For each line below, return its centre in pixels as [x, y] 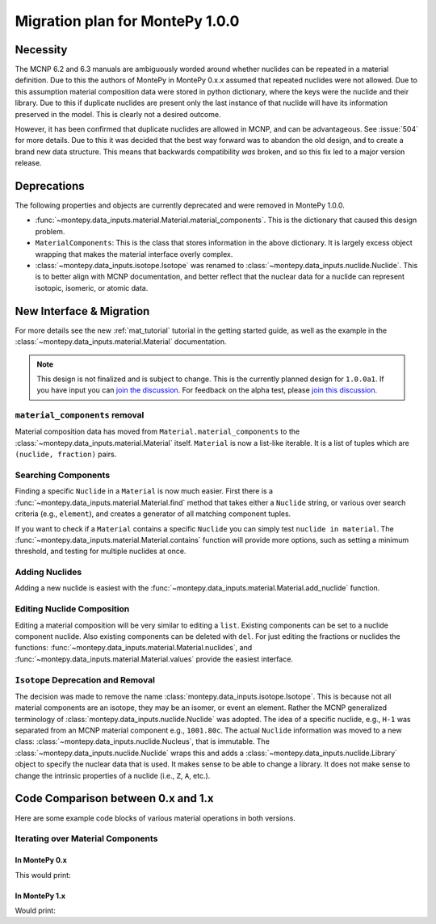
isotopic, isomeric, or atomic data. [92, 288]
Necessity [41, 50]
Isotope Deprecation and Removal [85, 680]
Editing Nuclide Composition [72, 609]
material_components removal [80, 415]
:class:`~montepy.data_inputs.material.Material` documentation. [121, 342]
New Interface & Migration [82, 311]
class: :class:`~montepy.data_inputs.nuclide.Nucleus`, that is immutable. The [143, 741]
